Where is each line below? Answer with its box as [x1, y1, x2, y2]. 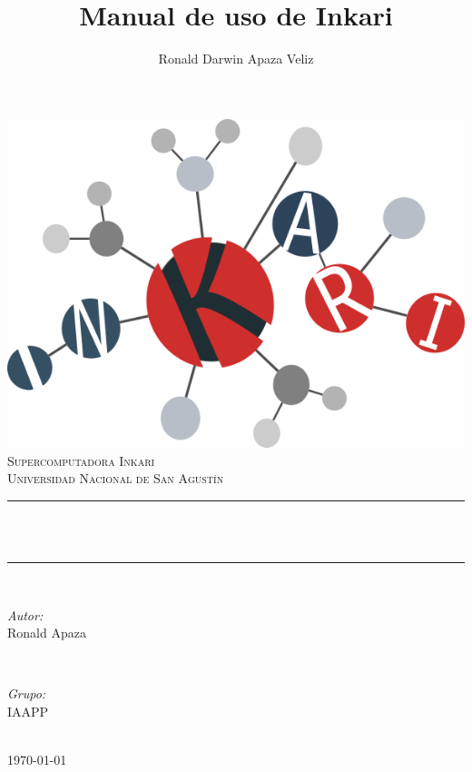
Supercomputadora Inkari [7, 450, 155, 470]
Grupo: [7, 684, 46, 703]
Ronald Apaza [7, 623, 86, 642]
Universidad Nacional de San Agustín [7, 469, 224, 488]
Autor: [7, 605, 44, 624]
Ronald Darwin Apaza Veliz [158, 49, 314, 68]
